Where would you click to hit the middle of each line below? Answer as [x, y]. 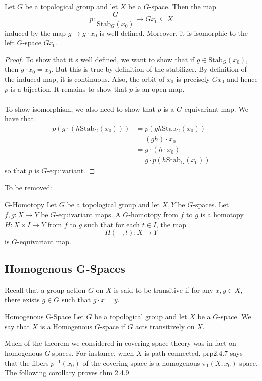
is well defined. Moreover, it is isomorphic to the [174, 32]
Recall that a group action [45, 289]
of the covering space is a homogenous [141, 363]
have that [19, 118]
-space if [112, 326]
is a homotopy [222, 214]
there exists [22, 299]
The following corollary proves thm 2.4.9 [67, 373]
